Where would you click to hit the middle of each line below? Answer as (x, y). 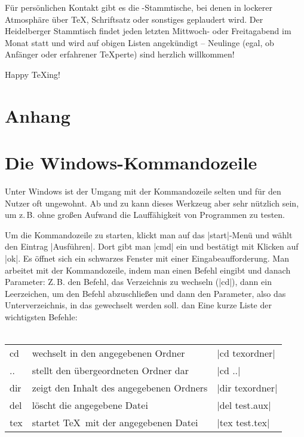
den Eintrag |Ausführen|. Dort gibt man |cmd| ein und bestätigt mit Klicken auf (152, 246)
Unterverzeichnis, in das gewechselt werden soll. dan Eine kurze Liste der (138, 305)
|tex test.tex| (243, 423)
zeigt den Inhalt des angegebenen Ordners (120, 388)
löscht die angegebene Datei (90, 405)
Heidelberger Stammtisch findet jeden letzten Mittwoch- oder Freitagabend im (148, 31)
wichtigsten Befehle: (41, 317)
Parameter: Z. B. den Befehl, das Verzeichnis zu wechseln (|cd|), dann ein (138, 282)
